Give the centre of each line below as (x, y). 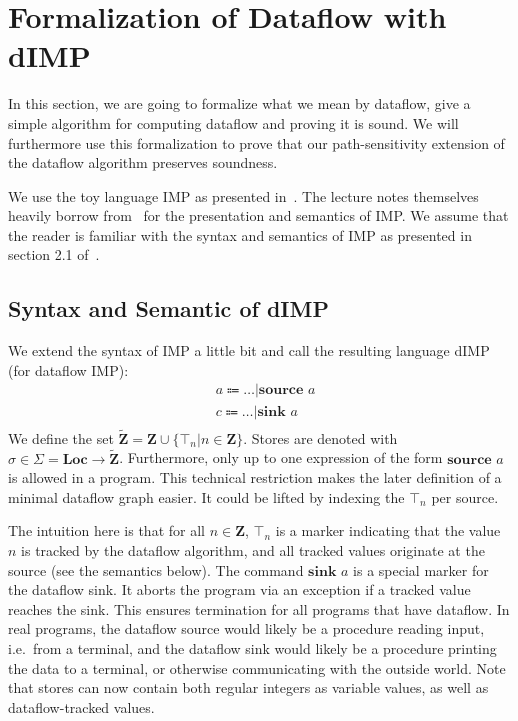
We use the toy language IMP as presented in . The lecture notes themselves (243, 195)
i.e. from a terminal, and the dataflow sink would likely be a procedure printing (252, 647)
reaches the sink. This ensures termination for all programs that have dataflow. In (259, 608)
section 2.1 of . (54, 254)
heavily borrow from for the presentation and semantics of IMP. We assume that (258, 215)
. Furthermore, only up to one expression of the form (281, 457)
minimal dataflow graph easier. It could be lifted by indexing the (206, 496)
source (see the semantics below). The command (156, 569)
